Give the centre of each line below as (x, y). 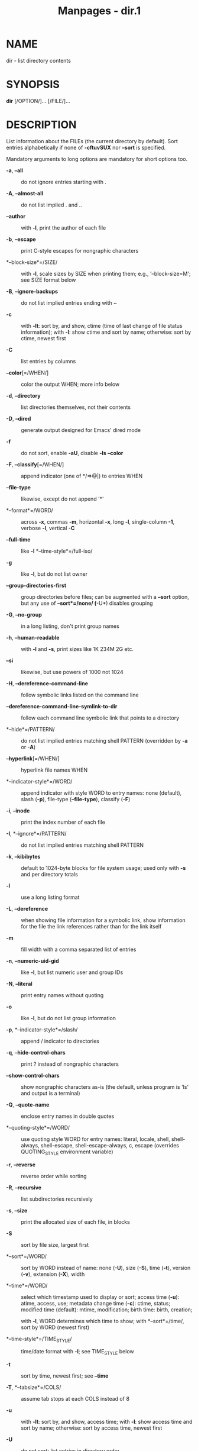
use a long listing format (50, 897)
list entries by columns (48, 361)
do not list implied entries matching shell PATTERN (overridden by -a (104, 740)
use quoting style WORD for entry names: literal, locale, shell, (95, 1139)
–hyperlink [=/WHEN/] (33, 758)
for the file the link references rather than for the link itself (91, 926)
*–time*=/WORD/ (27, 1285)
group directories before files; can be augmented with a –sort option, (105, 596)
